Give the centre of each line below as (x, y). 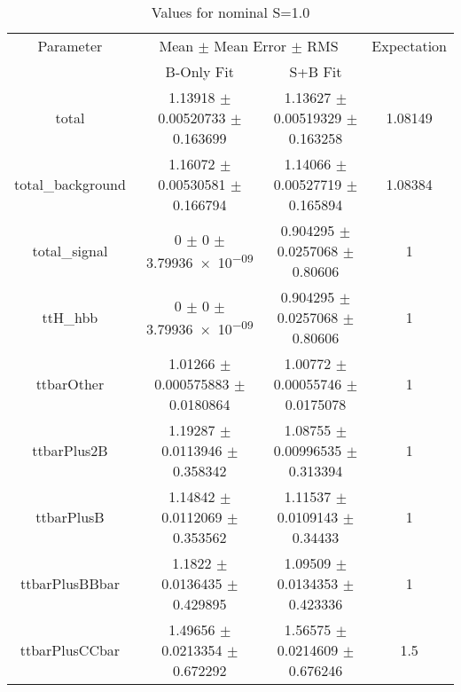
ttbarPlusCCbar (70, 650)
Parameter (70, 46)
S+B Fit (316, 71)
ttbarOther (70, 384)
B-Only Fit (199, 71)
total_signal (70, 251)
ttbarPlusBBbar (70, 583)
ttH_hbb (70, 317)
